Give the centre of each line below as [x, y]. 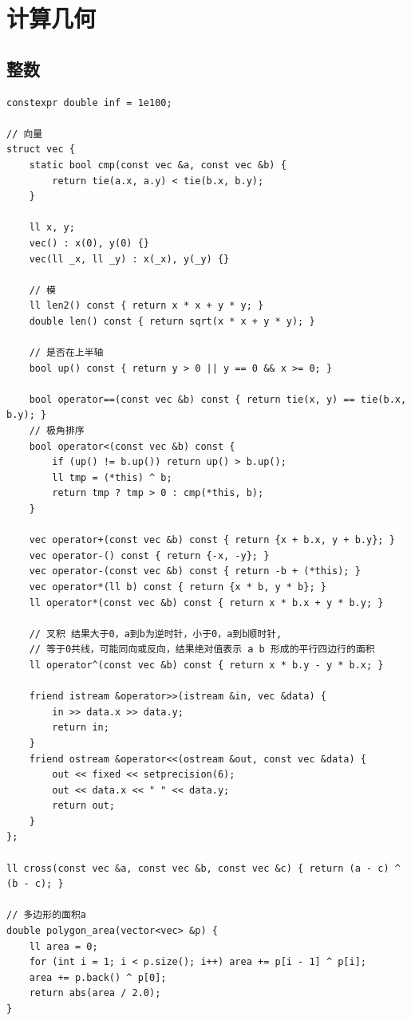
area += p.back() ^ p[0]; [98, 977]
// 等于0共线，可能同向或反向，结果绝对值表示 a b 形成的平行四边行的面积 [202, 650]
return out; [84, 806]
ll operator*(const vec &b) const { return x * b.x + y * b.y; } [206, 603]
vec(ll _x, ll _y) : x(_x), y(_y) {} [129, 259]
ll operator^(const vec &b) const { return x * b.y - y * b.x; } [206, 665]
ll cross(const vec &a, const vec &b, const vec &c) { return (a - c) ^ [204, 868]
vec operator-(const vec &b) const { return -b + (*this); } [195, 571]
